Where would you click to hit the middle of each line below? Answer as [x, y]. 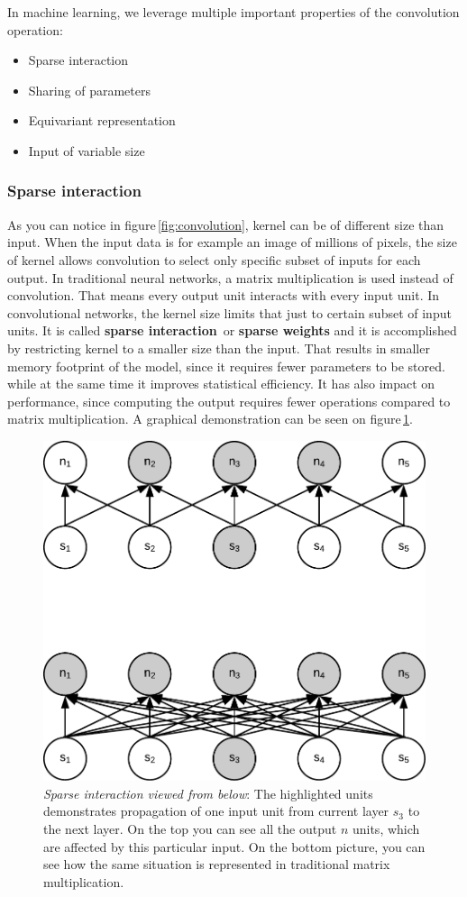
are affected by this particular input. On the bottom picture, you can [234, 846]
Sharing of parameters [89, 90]
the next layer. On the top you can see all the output [190, 828]
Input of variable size [87, 150]
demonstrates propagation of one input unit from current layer [216, 811]
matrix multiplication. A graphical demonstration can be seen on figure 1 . [210, 419]
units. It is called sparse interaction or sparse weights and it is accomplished [232, 330]
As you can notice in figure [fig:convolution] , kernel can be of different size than [226, 224]
